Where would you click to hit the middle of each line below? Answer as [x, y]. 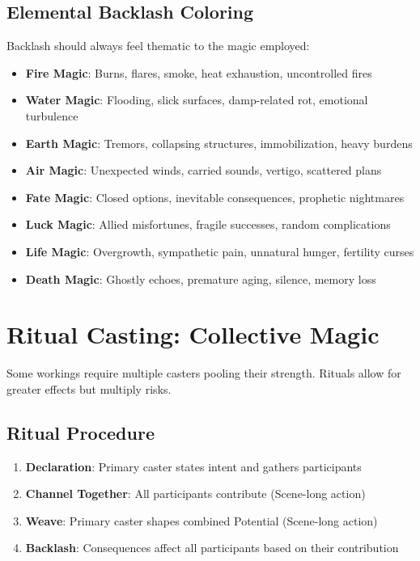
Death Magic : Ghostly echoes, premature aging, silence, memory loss [201, 278]
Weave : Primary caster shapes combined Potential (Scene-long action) [202, 520]
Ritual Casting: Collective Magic [193, 334]
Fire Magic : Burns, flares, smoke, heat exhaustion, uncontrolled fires [199, 72]
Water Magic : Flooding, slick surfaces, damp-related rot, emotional [197, 100]
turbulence [52, 115]
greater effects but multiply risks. [89, 388]
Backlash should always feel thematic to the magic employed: [158, 46]
